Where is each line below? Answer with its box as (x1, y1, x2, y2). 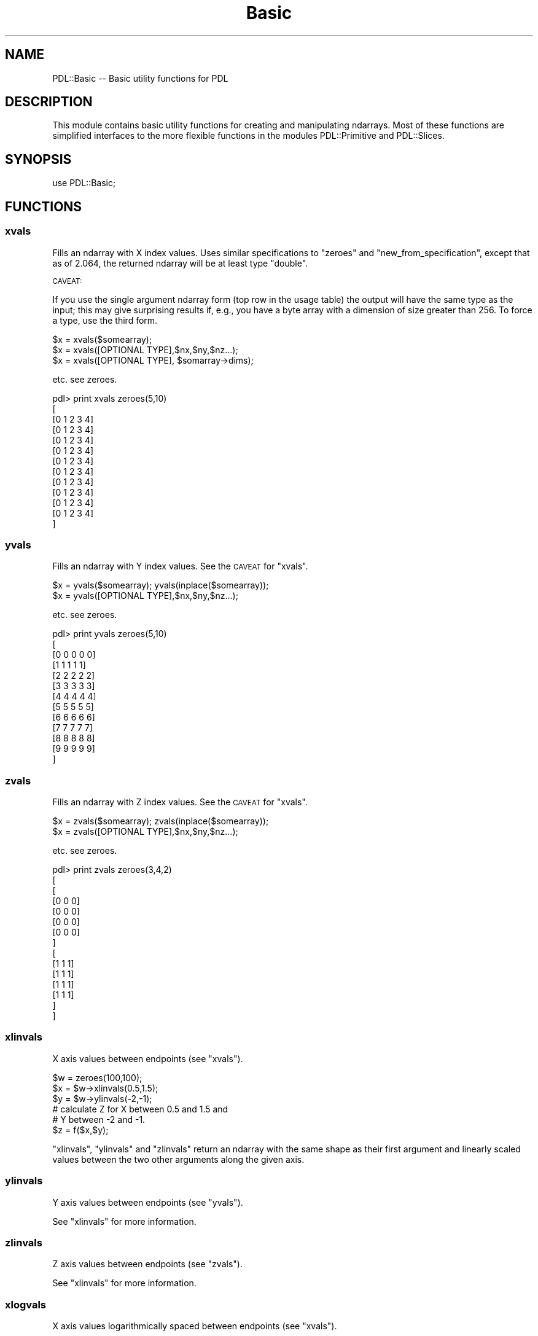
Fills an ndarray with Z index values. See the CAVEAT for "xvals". (52, 797, 308, 807)
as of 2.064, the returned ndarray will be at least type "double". (52, 257, 308, 268)
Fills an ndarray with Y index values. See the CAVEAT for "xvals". (52, 561, 308, 572)
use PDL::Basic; (52, 178, 116, 189)
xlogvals (5, 1298, 47, 1311)
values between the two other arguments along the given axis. (52, 1154, 305, 1165)
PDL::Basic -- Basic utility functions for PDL (52, 72, 228, 84)
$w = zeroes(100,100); (52, 1072, 142, 1083)
